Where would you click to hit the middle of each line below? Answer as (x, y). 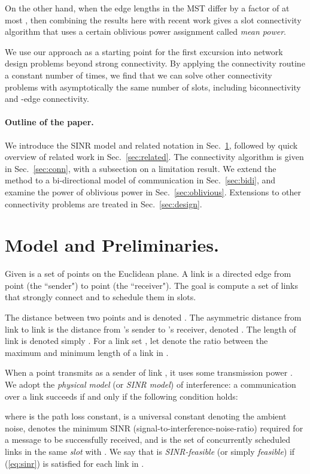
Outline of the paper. (49, 122)
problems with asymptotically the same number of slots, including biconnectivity (153, 87)
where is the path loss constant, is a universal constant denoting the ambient (146, 416)
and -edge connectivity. (47, 99)
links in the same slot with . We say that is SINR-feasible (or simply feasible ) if (150, 451)
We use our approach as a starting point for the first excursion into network (144, 51)
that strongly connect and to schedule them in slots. (101, 297)
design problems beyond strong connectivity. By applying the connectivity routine (155, 63)
